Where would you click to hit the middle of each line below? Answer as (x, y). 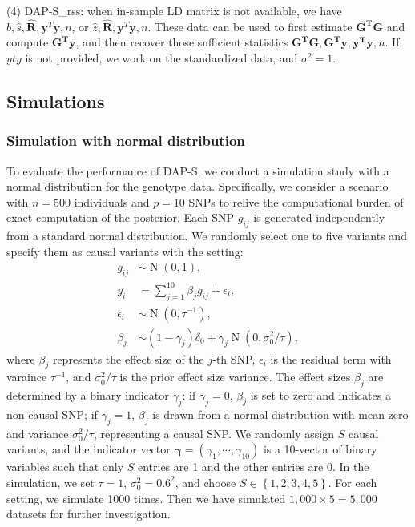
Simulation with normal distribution (126, 141)
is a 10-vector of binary (320, 449)
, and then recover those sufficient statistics (182, 42)
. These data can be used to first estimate (250, 26)
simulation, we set (50, 482)
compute (28, 42)
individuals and (112, 201)
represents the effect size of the (128, 358)
